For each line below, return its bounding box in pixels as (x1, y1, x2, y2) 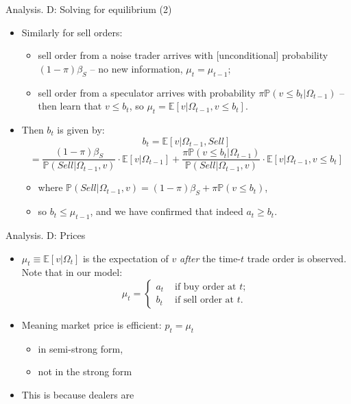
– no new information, (90, 61, 183, 75)
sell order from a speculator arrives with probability (38, 85, 256, 99)
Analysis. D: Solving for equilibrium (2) (5, 2, 172, 16)
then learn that (38, 99, 102, 113)
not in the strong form (38, 364, 132, 379)
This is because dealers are (21, 387, 134, 401)
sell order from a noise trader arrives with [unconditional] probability (38, 48, 328, 62)
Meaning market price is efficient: (21, 317, 162, 331)
